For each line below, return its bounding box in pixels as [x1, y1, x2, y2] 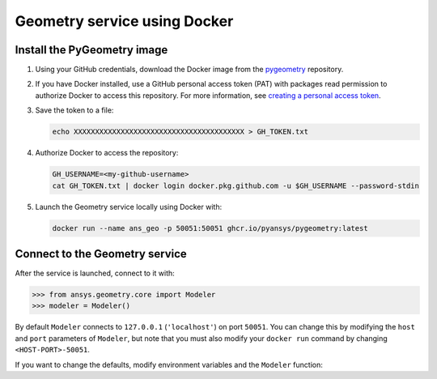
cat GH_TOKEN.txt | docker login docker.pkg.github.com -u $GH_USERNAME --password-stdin [52, 181, 420, 190]
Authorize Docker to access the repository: [35, 148, 179, 158]
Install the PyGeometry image [15, 43, 168, 57]
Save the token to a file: [35, 105, 114, 115]
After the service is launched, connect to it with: [15, 268, 176, 279]
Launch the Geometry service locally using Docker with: [35, 202, 223, 211]
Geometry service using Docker [15, 12, 234, 30]
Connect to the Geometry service [15, 247, 188, 261]
